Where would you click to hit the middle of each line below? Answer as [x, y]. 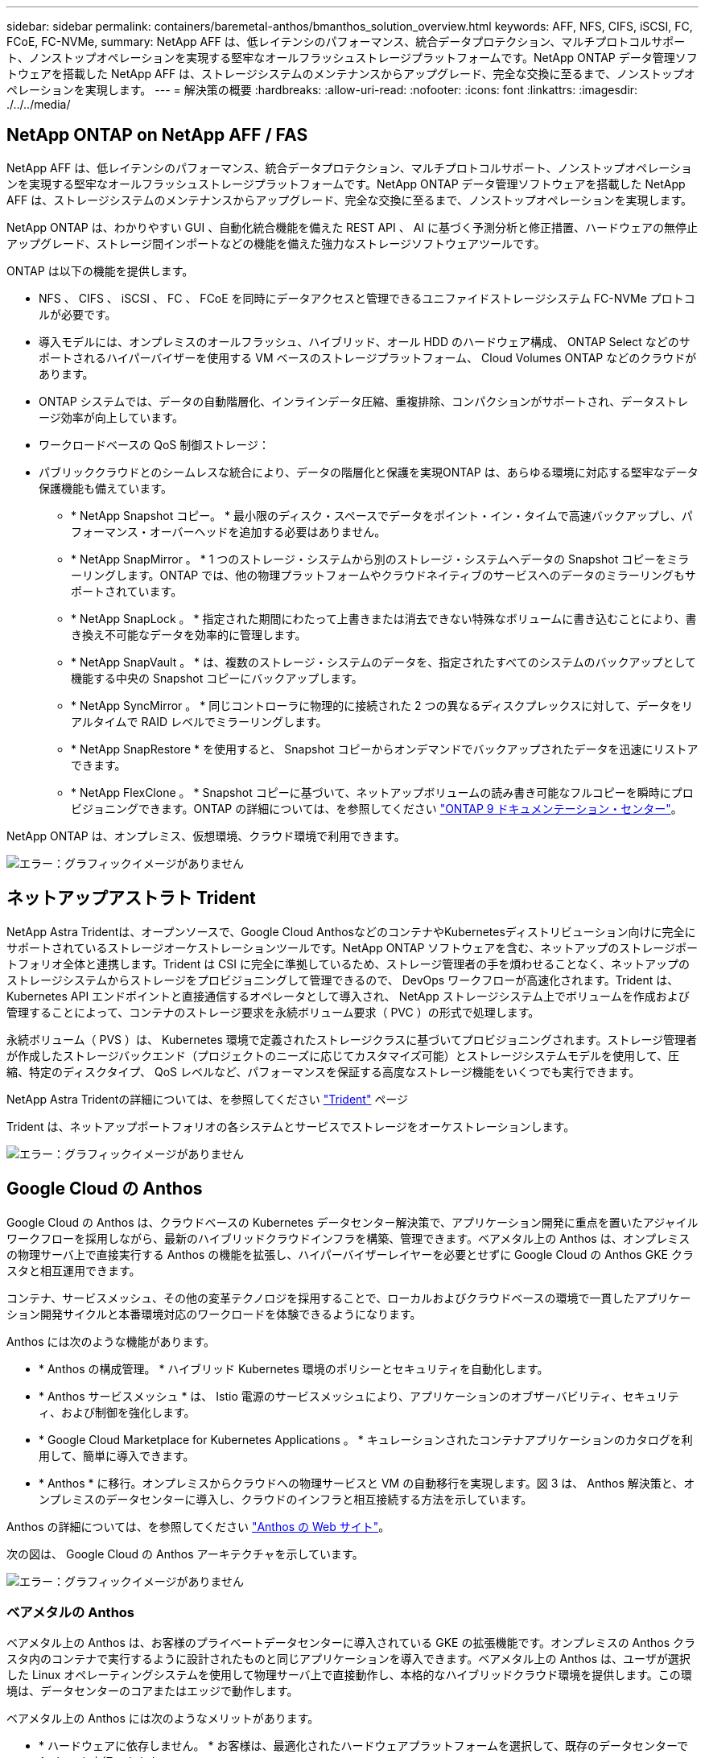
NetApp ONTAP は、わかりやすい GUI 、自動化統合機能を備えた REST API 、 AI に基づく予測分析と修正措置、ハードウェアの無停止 [352, 227]
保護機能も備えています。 [105, 488]
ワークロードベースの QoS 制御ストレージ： [154, 444]
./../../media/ [39, 104]
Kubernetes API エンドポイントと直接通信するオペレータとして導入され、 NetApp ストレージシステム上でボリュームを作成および [348, 996]
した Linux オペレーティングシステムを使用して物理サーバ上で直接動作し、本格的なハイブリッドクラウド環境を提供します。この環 [349, 1675]
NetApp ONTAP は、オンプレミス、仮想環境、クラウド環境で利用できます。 [206, 836]
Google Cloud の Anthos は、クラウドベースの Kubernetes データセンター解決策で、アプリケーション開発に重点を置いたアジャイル [352, 1222]
